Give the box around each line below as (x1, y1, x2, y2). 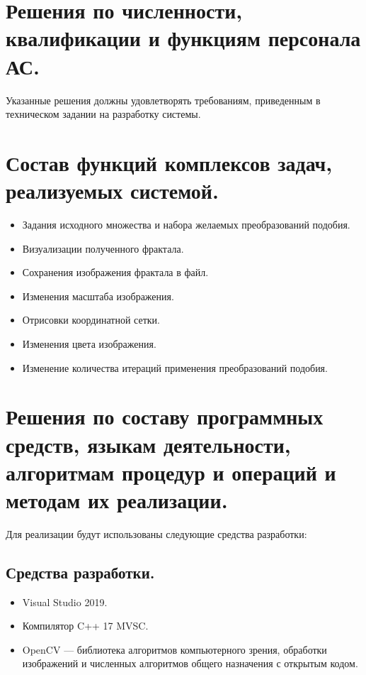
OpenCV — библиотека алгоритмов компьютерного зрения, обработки (22, 642, 327, 657)
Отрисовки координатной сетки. (22, 312, 161, 327)
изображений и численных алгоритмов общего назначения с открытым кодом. (22, 656, 358, 671)
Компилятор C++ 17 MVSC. (22, 618, 149, 633)
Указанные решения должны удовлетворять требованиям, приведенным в (6, 92, 321, 107)
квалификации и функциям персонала (6, 23, 361, 53)
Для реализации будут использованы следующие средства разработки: (6, 526, 307, 541)
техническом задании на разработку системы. (6, 106, 201, 121)
